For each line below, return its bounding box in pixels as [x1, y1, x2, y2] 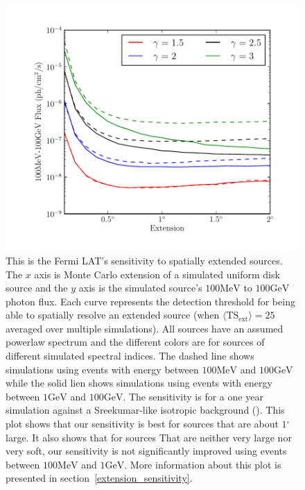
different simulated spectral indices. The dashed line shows [6, 348, 254, 363]
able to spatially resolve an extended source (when [6, 307, 220, 322]
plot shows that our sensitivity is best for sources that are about [6, 416, 279, 431]
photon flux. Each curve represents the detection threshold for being [6, 294, 295, 308]
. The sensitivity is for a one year [123, 389, 263, 403]
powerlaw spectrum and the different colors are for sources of [6, 335, 265, 349]
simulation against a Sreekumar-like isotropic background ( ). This [6, 403, 285, 417]
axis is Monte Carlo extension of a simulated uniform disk [34, 267, 280, 281]
